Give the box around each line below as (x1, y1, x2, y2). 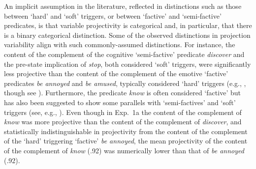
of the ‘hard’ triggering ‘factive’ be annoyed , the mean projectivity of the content (4, 136, 248, 146)
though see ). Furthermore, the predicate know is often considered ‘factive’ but (4, 87, 241, 98)
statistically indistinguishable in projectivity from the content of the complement (4, 126, 248, 136)
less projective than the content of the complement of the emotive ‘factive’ (4, 68, 228, 79)
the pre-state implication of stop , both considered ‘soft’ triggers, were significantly (4, 58, 251, 69)
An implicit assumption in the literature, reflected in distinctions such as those (4, 1, 242, 11)
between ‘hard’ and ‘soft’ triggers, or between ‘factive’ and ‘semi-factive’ (4, 10, 222, 21)
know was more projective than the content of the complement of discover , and (4, 116, 242, 127)
